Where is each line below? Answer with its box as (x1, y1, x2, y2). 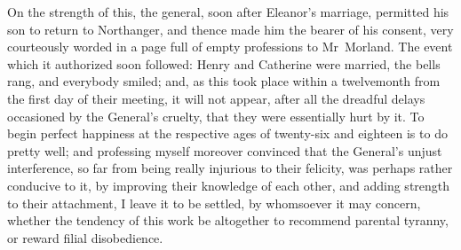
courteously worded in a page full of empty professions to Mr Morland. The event (7, 37, 453, 56)
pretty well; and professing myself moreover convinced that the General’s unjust (7, 141, 442, 160)
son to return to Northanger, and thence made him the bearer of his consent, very (7, 20, 454, 38)
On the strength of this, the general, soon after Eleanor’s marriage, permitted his (7, 3, 449, 20)
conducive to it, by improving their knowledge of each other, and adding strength (7, 176, 450, 194)
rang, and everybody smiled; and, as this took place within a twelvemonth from (7, 72, 441, 90)
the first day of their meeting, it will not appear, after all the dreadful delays (7, 89, 425, 107)
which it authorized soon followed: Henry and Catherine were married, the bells (7, 54, 441, 73)
